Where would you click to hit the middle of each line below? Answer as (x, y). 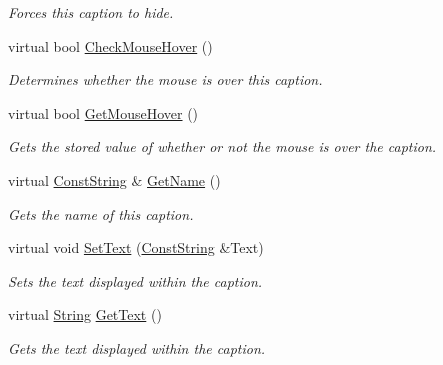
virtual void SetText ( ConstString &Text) (136, 247)
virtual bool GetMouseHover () (103, 112)
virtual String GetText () (85, 314)
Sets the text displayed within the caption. (135, 280)
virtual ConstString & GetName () (114, 179)
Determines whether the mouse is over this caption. (165, 79)
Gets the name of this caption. (101, 213)
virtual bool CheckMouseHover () (110, 45)
